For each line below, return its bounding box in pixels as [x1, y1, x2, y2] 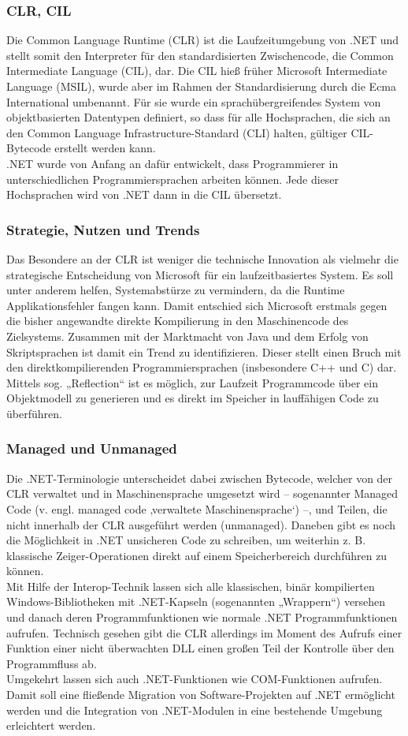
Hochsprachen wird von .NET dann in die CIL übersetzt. [6, 186, 282, 203]
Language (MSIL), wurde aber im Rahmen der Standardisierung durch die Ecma [6, 78, 397, 94]
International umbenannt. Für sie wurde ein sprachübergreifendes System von [6, 93, 381, 110]
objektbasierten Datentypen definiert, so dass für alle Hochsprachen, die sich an [6, 109, 391, 125]
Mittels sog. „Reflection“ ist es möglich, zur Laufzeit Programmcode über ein [6, 374, 378, 390]
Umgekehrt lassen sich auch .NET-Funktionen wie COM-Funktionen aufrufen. [6, 671, 383, 687]
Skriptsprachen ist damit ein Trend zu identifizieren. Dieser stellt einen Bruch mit [6, 343, 402, 360]
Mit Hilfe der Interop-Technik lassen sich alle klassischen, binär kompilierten [6, 577, 375, 594]
